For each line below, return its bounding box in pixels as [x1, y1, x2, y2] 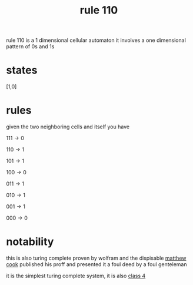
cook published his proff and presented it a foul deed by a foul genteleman [6, 261, 187, 268]
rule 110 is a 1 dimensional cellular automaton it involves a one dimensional [6, 37, 187, 44]
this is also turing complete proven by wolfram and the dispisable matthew [6, 254, 187, 261]
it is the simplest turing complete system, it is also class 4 [6, 272, 146, 279]
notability [6, 235, 54, 248]
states [6, 64, 38, 77]
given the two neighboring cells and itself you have [6, 123, 130, 130]
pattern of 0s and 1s [6, 43, 55, 50]
